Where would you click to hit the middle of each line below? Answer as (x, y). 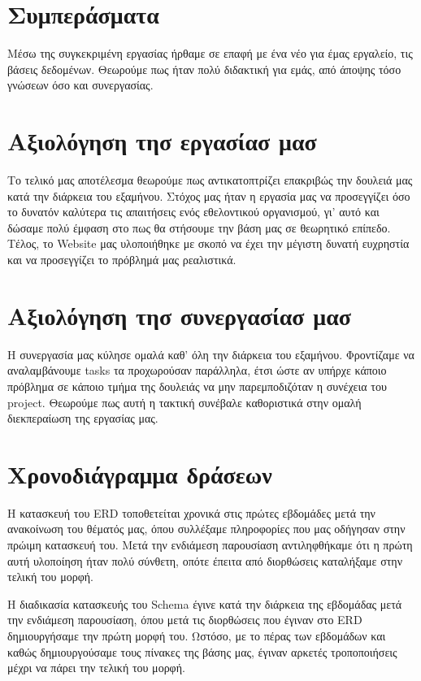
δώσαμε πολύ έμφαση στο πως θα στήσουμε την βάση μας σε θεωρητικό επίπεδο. (199, 227)
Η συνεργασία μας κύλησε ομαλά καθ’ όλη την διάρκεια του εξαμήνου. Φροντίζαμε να (211, 354)
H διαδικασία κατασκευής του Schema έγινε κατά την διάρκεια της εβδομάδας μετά (205, 603)
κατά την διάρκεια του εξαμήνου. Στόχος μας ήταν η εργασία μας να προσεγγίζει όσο (209, 195)
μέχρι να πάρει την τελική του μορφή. (96, 668)
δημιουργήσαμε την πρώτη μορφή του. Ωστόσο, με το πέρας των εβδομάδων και (197, 635)
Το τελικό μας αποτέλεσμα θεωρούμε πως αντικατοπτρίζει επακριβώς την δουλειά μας (210, 180)
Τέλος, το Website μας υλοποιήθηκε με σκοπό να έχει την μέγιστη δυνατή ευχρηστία (208, 243)
